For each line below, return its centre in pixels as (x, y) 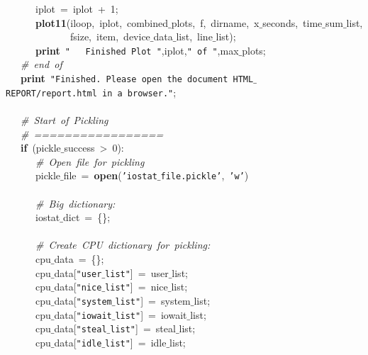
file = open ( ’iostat (110, 175)
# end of (41, 64)
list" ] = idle (136, 342)
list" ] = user (137, 272)
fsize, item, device (110, 36)
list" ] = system (153, 300)
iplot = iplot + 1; (77, 9)
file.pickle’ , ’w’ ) (205, 175)
